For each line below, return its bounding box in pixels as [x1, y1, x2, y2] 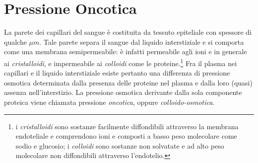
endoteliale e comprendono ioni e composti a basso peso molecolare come [15, 131, 237, 141]
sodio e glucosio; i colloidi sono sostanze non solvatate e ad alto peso [15, 140, 224, 151]
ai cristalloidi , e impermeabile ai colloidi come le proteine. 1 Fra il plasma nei [4, 56, 237, 68]
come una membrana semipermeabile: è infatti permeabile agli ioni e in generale [4, 46, 247, 57]
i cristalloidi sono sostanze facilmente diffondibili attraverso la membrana [15, 121, 239, 131]
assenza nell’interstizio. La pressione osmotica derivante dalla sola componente [4, 87, 242, 97]
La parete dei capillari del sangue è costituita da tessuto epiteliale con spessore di [4, 27, 252, 37]
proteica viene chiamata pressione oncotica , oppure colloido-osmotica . [4, 96, 215, 107]
